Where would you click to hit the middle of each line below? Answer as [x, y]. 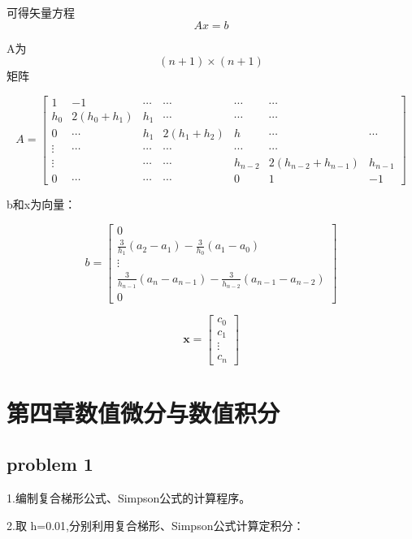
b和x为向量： [41, 203]
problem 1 [50, 464]
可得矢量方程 [41, 12]
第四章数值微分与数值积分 [143, 412]
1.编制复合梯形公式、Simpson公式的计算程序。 [129, 498]
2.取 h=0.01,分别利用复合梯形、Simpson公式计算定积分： [156, 525]
